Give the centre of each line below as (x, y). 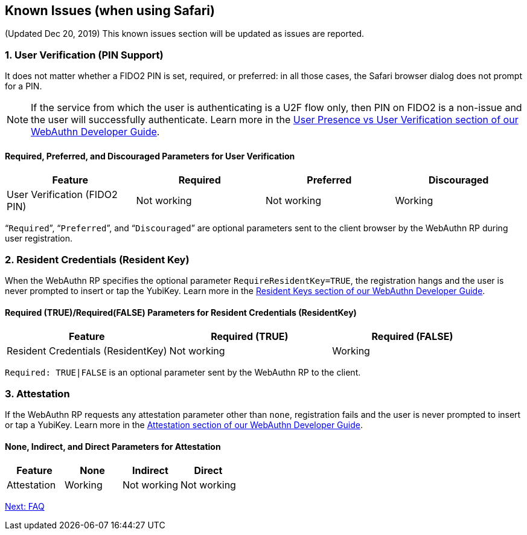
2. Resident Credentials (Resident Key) (97, 259)
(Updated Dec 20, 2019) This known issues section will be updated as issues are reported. (185, 34)
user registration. (39, 239)
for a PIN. (24, 86)
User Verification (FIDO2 (62, 195)
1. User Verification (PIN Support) (84, 55)
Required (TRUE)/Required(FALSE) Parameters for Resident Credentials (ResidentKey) (181, 312)
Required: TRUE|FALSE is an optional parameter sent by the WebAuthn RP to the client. (183, 373)
